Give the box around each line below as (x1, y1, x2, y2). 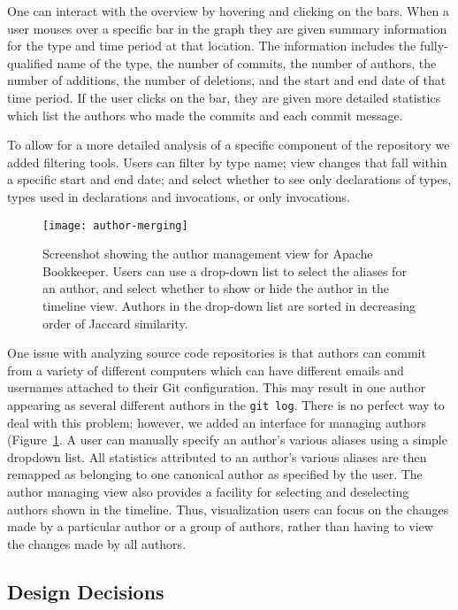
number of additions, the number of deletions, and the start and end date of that (7, 71, 447, 89)
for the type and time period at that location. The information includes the (7, 36, 416, 55)
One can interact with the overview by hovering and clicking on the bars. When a (7, 2, 449, 19)
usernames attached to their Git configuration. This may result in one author (7, 378, 426, 397)
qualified (7, 53, 53, 72)
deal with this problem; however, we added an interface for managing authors (7, 413, 427, 431)
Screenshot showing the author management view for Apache (42, 244, 373, 263)
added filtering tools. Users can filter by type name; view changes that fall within (7, 152, 447, 171)
